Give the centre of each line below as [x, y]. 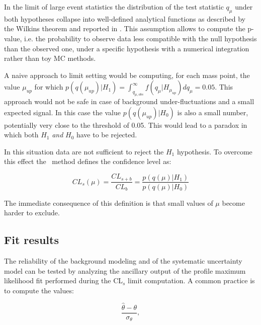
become [233, 202]
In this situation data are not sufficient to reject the [84, 151]
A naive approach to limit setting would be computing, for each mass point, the [127, 75]
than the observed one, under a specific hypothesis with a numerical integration [127, 48]
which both [21, 135]
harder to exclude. [32, 213]
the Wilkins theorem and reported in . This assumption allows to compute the [125, 28]
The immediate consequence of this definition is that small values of [109, 202]
